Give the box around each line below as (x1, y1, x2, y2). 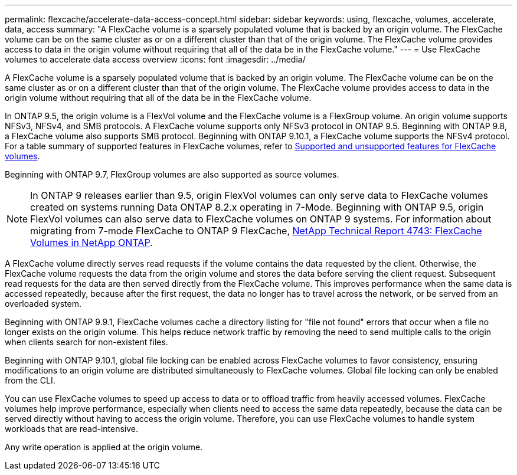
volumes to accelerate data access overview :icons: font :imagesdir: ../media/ (5, 54, 306, 64)
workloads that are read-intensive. (5, 424, 139, 434)
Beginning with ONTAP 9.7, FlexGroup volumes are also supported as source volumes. (5, 169, 339, 179)
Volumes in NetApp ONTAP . (30, 237, 153, 248)
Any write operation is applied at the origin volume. (5, 442, 203, 452)
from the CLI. (5, 375, 55, 385)
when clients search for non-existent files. (5, 337, 168, 347)
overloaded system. (5, 299, 81, 309)
